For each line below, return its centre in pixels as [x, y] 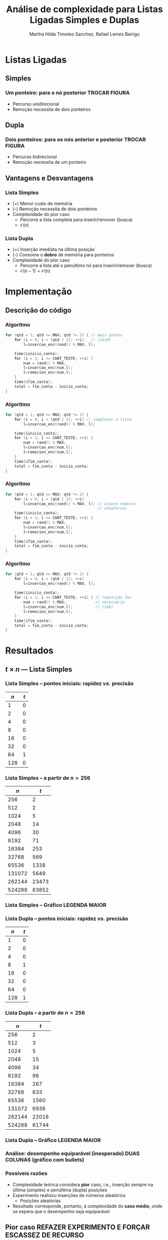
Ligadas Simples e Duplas [85, 20]
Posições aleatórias [40, 1201]
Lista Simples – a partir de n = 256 [48, 778]
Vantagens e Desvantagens [50, 178]
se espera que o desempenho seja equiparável [61, 1211]
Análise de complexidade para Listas [85, 9]
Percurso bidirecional [34, 157]
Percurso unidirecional [36, 104]
